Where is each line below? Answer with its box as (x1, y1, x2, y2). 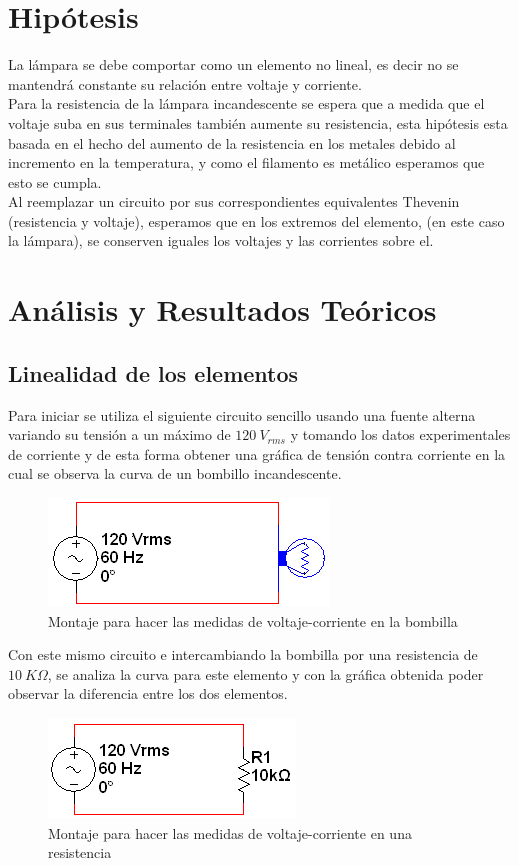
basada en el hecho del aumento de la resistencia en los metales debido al (8, 132, 456, 153)
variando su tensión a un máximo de (8, 424, 231, 445)
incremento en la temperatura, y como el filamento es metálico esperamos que (8, 152, 485, 173)
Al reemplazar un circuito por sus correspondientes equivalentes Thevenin (8, 191, 460, 212)
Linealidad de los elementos (8, 357, 299, 388)
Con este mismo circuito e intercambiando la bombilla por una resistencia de (8, 644, 478, 665)
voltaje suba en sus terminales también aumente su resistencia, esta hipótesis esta (8, 112, 508, 133)
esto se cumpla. (8, 171, 102, 192)
